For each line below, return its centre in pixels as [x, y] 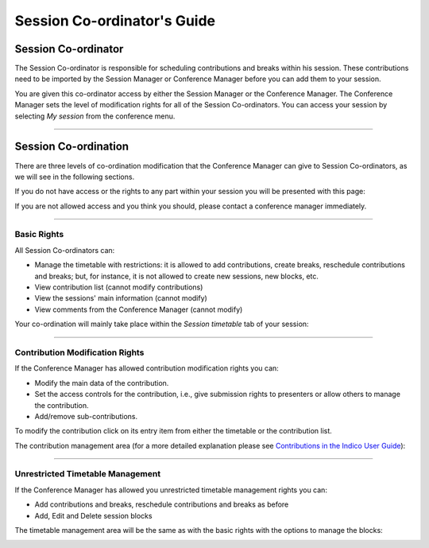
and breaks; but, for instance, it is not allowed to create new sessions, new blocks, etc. [177, 276]
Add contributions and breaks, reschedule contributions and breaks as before [162, 504]
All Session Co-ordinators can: [65, 250]
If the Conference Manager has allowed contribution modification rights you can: [147, 368]
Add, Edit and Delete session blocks [93, 515]
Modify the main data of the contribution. [102, 383]
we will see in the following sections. [75, 177]
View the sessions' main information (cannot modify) [121, 298]
